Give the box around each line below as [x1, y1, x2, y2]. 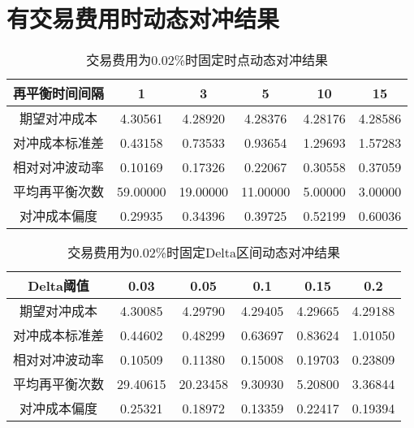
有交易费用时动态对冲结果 [6, 2, 280, 35]
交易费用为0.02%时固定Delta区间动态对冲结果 [67, 243, 341, 262]
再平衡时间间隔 [13, 84, 105, 103]
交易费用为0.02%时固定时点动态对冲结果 [86, 50, 329, 70]
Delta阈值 [28, 276, 89, 296]
